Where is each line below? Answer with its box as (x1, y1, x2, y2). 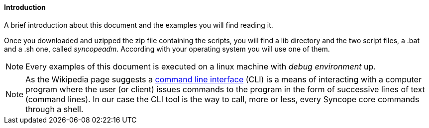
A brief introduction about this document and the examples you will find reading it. (4, 20, 273, 29)
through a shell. (25, 104, 84, 114)
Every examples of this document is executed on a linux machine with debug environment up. (25, 61, 376, 71)
